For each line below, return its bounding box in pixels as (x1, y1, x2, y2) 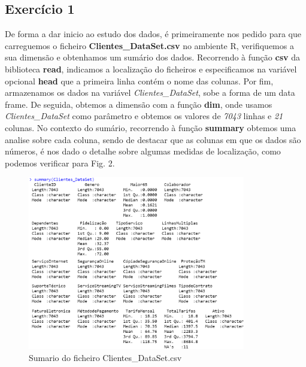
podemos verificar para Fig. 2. (5, 156, 115, 169)
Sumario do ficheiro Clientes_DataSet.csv (29, 351, 182, 364)
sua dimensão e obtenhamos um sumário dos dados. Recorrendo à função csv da (5, 51, 300, 63)
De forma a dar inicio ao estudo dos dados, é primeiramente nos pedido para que (5, 28, 301, 40)
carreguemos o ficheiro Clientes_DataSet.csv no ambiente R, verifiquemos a (5, 39, 294, 51)
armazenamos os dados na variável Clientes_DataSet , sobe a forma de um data (5, 86, 295, 99)
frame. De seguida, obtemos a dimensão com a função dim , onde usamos (5, 98, 272, 110)
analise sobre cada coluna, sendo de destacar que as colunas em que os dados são (5, 133, 301, 145)
